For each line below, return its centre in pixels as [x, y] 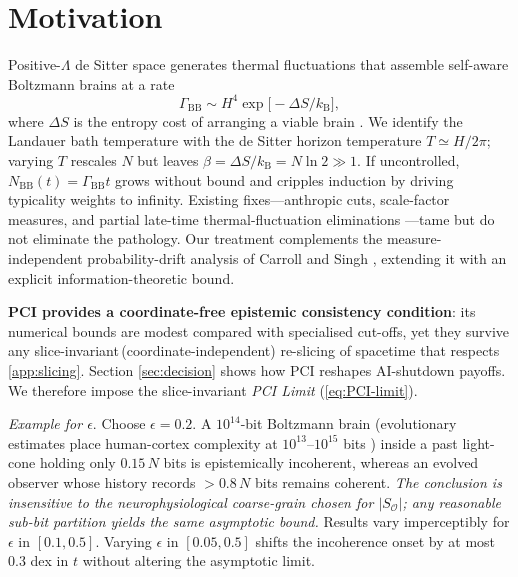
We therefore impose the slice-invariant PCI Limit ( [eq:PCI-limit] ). [213, 389]
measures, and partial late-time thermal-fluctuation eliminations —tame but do [251, 218]
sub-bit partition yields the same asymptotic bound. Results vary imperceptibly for [259, 521]
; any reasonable [451, 501]
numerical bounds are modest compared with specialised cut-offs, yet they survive [259, 330]
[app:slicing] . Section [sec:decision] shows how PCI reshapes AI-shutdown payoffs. [257, 369]
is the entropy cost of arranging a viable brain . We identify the [268, 120]
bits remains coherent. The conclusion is [378, 481]
